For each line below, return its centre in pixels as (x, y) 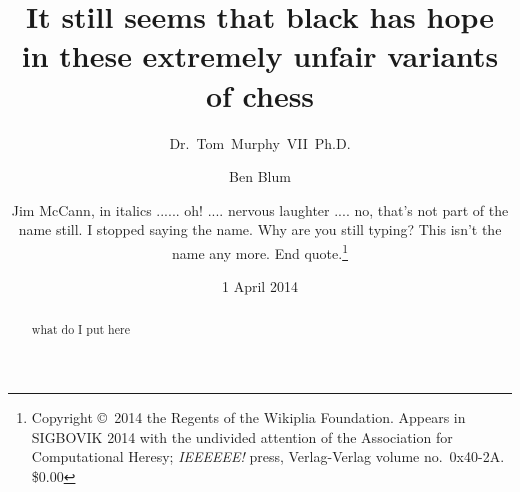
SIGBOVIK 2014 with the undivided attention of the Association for (242, 436)
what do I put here (80, 328)
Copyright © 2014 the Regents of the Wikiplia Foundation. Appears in (248, 417)
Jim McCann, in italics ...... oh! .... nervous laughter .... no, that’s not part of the (260, 209)
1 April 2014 (260, 286)
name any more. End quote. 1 (260, 251)
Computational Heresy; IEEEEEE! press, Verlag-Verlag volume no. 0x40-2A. (268, 456)
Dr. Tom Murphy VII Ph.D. (260, 142)
